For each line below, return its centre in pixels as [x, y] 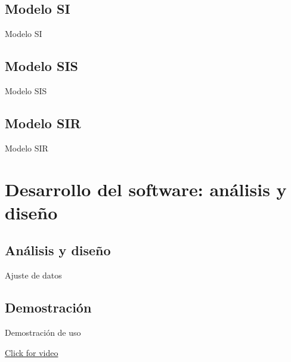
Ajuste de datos [33, 275]
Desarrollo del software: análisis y [146, 189]
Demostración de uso [43, 332]
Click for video [32, 352]
